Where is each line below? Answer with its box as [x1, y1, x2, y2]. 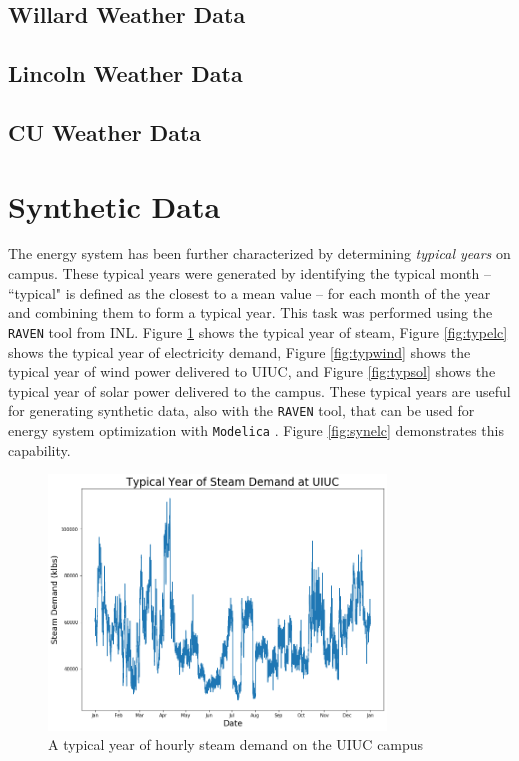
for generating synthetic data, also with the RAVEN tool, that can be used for [8, 400, 475, 421]
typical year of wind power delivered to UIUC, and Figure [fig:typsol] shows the [8, 361, 496, 382]
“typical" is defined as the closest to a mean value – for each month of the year [8, 282, 491, 303]
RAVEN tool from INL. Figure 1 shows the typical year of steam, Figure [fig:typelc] [8, 321, 508, 342]
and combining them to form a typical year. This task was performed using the [8, 302, 493, 323]
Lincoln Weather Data [8, 58, 243, 89]
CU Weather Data [8, 116, 202, 147]
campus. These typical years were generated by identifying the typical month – [8, 263, 491, 284]
